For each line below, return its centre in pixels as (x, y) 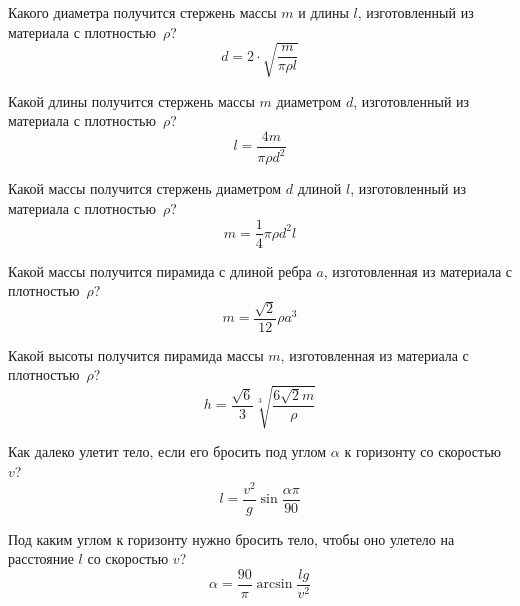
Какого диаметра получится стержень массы (142, 12)
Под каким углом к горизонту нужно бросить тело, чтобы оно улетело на (231, 538)
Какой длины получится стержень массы (131, 100)
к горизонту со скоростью (423, 451)
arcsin (274, 584)
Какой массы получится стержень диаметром (145, 188)
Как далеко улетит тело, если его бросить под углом (167, 451)
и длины (323, 12)
